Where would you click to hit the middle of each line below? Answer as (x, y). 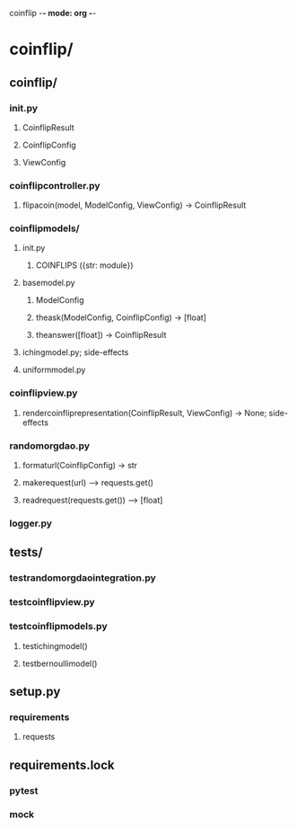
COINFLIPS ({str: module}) (84, 265)
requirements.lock (62, 765)
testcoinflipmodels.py (58, 627)
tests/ (26, 552)
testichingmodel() (55, 645)
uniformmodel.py (54, 370)
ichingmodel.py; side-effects (75, 352)
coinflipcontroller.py (55, 185)
